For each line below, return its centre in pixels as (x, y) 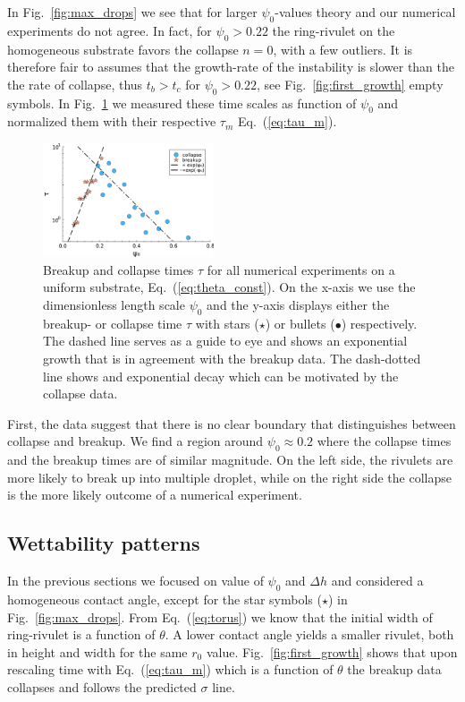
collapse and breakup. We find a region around (135, 441)
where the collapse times (384, 441)
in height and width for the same (97, 651)
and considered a (377, 581)
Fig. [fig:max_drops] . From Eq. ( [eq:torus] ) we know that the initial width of (220, 616)
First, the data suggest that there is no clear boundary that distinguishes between (232, 423)
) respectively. (379, 323)
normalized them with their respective (112, 121)
